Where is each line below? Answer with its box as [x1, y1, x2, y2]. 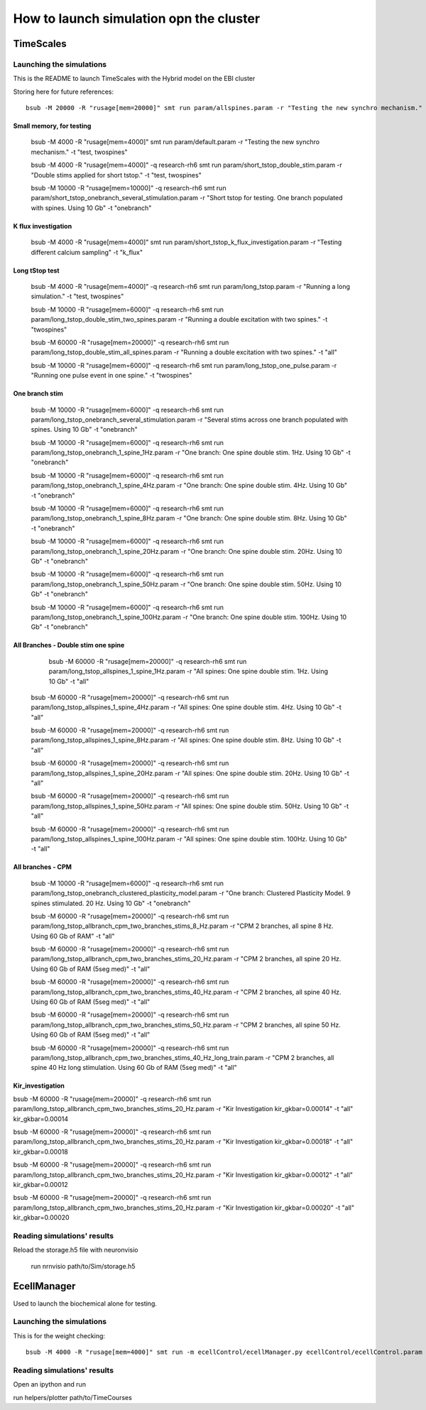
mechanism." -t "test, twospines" [31, 148, 128, 156]
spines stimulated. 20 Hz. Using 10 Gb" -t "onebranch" [31, 899, 191, 907]
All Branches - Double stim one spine [13, 641, 125, 650]
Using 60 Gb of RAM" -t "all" [31, 931, 115, 940]
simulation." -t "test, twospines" [31, 292, 124, 301]
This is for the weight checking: [13, 1331, 106, 1340]
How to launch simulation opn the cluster [13, 11, 261, 26]
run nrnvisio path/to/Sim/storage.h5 [31, 1262, 136, 1270]
